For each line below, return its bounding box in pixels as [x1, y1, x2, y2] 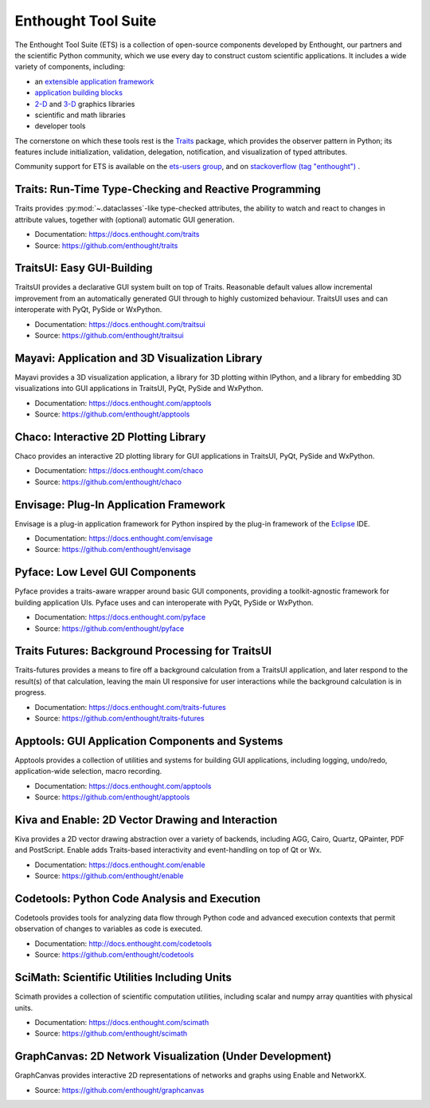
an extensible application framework [34, 77, 154, 86]
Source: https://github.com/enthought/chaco [34, 477, 182, 487]
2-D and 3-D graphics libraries [34, 99, 135, 108]
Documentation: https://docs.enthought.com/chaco [34, 466, 204, 475]
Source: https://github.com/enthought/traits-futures [34, 714, 205, 723]
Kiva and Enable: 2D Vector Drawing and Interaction [14, 813, 278, 826]
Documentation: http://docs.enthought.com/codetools [34, 938, 213, 948]
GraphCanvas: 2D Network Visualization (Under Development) [14, 1050, 332, 1063]
